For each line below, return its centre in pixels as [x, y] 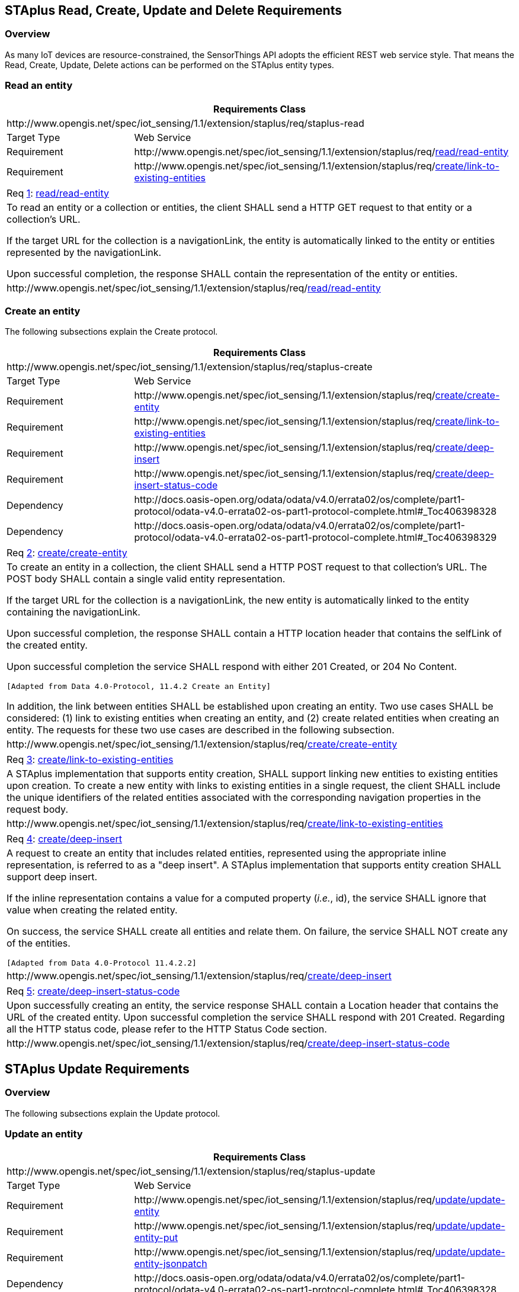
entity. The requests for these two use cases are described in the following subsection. [201, 730]
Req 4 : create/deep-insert [64, 839]
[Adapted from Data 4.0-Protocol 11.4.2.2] [102, 963]
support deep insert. [52, 877]
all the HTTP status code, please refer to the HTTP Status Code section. [167, 1029]
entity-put [156, 1238]
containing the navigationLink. [73, 612]
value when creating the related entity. [92, 910]
